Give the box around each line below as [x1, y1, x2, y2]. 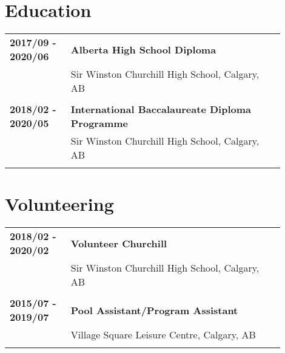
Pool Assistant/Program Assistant [70, 303, 238, 317]
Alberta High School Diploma [70, 42, 216, 57]
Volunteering [5, 191, 114, 216]
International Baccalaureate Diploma [70, 102, 251, 117]
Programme [70, 116, 128, 131]
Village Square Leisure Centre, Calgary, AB [70, 327, 256, 342]
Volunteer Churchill [70, 236, 167, 250]
